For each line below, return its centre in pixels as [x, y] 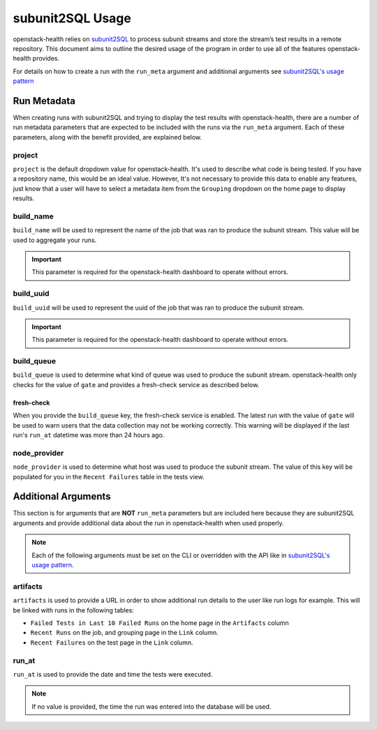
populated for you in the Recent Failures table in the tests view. [109, 476]
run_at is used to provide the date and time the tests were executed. [113, 674]
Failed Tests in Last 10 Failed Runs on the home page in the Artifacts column [160, 623]
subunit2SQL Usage [72, 18]
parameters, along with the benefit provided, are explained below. [108, 137]
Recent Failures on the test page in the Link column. [112, 642]
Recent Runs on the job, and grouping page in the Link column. [125, 633]
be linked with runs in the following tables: [73, 610]
